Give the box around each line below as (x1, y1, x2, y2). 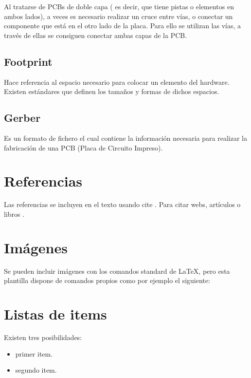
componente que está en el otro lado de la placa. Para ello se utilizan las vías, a (4, 20, 241, 31)
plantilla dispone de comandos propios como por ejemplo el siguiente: (4, 275, 210, 285)
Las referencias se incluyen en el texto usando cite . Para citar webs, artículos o (4, 199, 241, 209)
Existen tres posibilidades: (4, 332, 82, 342)
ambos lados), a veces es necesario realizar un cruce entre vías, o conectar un (4, 11, 233, 21)
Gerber (4, 110, 41, 125)
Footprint (4, 54, 53, 69)
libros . (4, 208, 25, 219)
